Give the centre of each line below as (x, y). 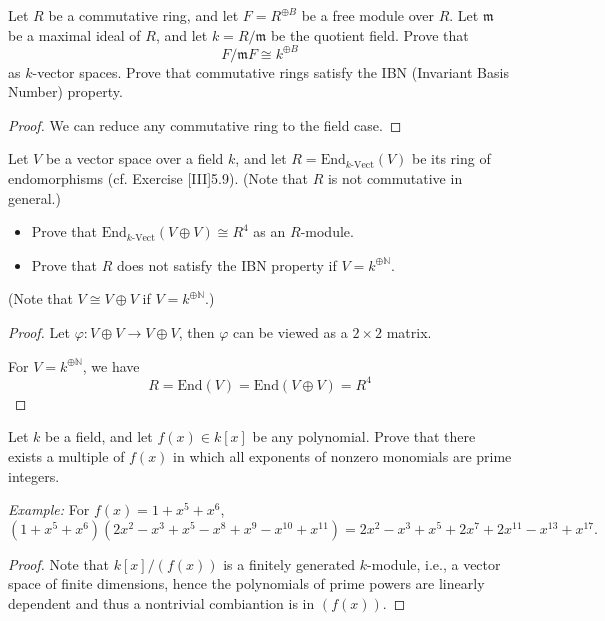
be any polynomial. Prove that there (364, 436)
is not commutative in (395, 178)
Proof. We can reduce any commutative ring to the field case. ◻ (205, 124)
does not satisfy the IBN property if (226, 264)
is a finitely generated (289, 563)
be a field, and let (99, 436)
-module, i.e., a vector (434, 563)
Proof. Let (39, 332)
